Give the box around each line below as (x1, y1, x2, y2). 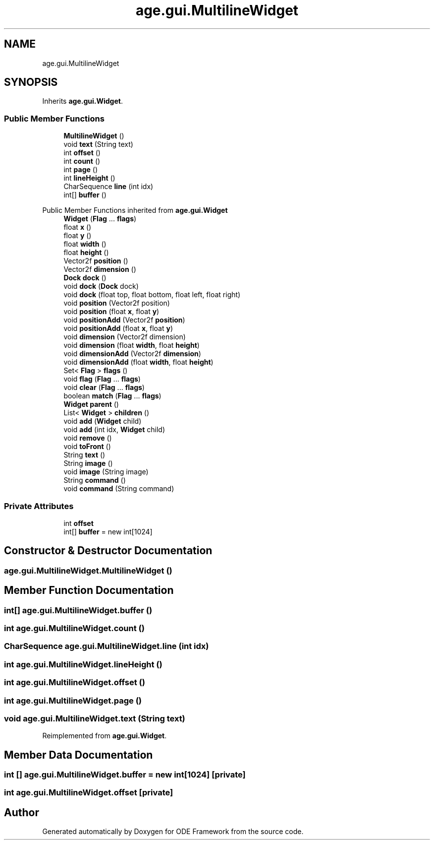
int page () (63, 165, 98, 174)
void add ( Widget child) (63, 417, 142, 426)
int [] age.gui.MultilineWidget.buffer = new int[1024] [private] (4, 770, 246, 780)
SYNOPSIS (4, 76, 58, 89)
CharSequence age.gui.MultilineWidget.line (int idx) (4, 641, 209, 651)
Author (4, 806, 39, 819)
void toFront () (63, 442, 111, 451)
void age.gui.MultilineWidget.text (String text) (4, 713, 185, 723)
